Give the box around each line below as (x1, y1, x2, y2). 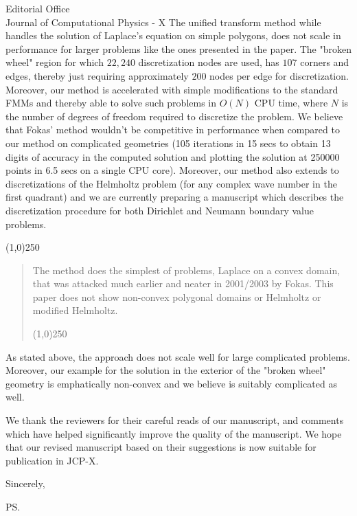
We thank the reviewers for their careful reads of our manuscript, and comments (5, 413, 344, 427)
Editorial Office (5, 1, 70, 15)
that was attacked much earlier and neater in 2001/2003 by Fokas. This (32, 276, 334, 291)
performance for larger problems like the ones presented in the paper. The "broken (5, 41, 352, 56)
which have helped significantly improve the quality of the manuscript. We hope (5, 426, 342, 440)
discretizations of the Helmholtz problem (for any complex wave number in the (5, 176, 337, 190)
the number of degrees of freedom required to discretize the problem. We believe (5, 109, 343, 123)
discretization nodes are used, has (138, 55, 279, 69)
